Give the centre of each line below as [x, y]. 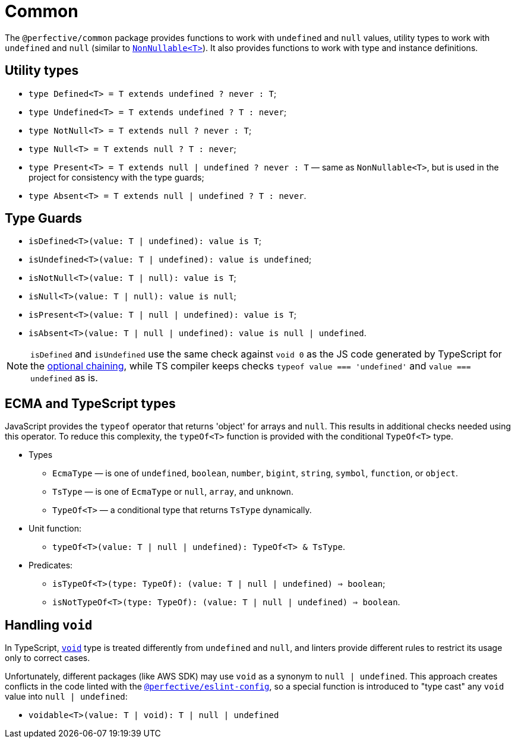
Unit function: [55, 529]
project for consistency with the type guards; [116, 177]
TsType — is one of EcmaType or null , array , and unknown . [173, 492]
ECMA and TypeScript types [90, 403]
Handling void [49, 625]
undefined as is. [64, 378]
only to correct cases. [48, 658]
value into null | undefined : [66, 697]
